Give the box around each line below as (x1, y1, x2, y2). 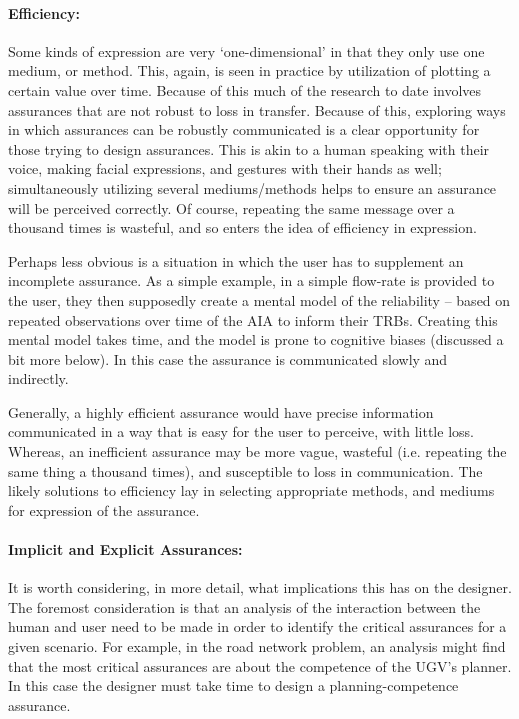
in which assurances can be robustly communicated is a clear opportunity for (8, 119, 480, 140)
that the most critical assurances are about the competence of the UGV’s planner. (8, 655, 512, 676)
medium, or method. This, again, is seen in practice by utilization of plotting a (8, 60, 491, 81)
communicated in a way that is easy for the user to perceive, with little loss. (8, 421, 474, 442)
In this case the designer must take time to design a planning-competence (8, 675, 459, 696)
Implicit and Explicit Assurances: (8, 539, 243, 560)
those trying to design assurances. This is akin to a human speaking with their (8, 138, 490, 159)
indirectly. (8, 368, 69, 389)
